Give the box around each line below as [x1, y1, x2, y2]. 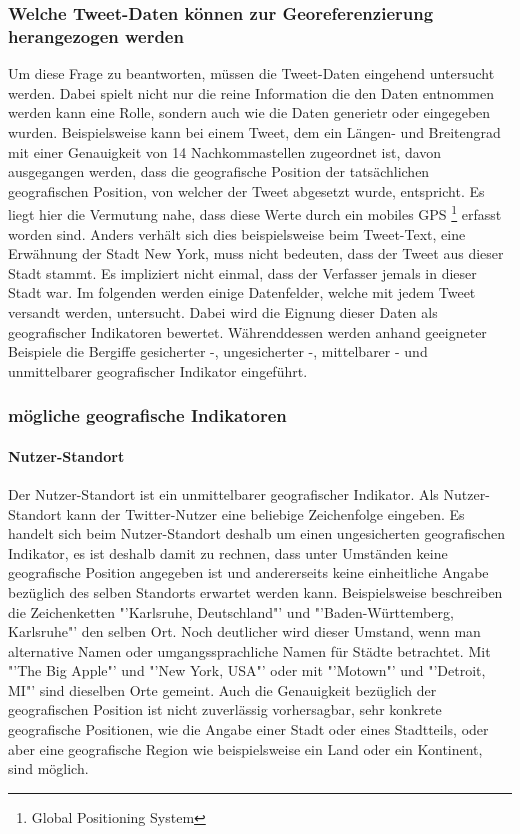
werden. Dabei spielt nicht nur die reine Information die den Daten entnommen [8, 82, 494, 103]
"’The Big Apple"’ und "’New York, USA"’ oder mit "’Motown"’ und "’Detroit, [8, 660, 486, 681]
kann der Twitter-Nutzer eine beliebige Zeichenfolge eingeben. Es [66, 503, 465, 524]
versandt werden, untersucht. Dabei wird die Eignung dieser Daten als [8, 301, 438, 322]
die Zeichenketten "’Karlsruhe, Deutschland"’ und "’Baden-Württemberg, [8, 601, 454, 622]
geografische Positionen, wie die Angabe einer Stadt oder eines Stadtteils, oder [8, 719, 489, 740]
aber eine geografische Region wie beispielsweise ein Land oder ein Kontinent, [8, 738, 483, 759]
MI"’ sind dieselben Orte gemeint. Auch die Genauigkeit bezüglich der [8, 679, 437, 700]
